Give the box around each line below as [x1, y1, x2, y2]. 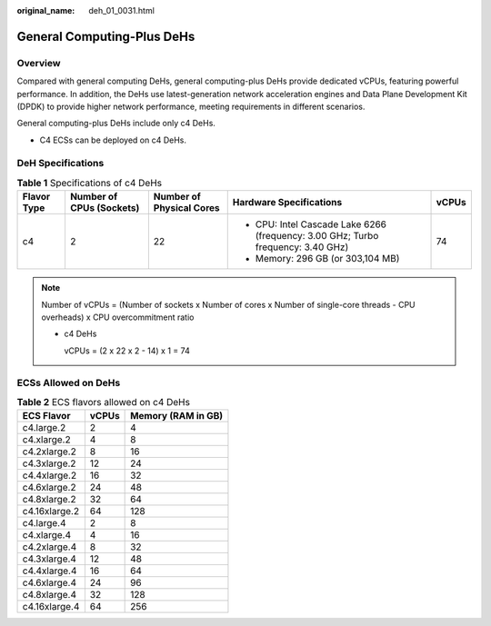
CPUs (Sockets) [69, 202, 140, 214]
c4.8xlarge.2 [22, 493, 76, 506]
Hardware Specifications [232, 196, 343, 209]
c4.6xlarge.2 [22, 482, 76, 494]
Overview [16, 56, 61, 69]
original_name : [16, 5, 75, 15]
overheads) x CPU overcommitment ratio [41, 312, 195, 323]
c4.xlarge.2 [22, 433, 72, 446]
